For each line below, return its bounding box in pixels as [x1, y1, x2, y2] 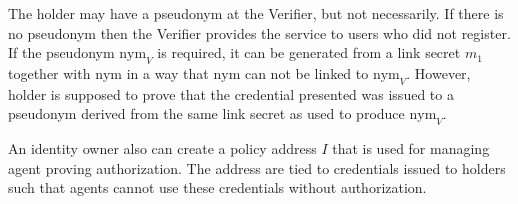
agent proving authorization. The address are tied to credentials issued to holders [8, 157, 506, 178]
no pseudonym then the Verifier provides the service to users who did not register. [8, 22, 511, 43]
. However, [406, 62, 471, 83]
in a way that [126, 62, 209, 83]
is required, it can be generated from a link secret [157, 42, 461, 63]
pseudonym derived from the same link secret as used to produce [8, 103, 405, 124]
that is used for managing [332, 138, 490, 159]
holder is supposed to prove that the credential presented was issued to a [8, 83, 454, 104]
